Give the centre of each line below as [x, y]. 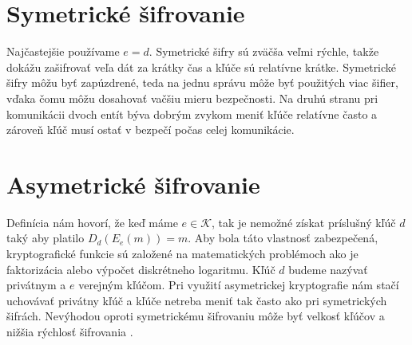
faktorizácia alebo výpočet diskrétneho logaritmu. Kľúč [141, 269]
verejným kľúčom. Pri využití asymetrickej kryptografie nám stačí [239, 285]
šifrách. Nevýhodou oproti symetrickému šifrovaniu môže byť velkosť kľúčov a [196, 316]
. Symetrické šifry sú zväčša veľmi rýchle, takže [264, 51]
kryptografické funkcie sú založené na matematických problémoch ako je [182, 253]
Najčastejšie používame [63, 51]
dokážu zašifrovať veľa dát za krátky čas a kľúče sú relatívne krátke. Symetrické [202, 67]
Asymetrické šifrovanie [133, 184]
